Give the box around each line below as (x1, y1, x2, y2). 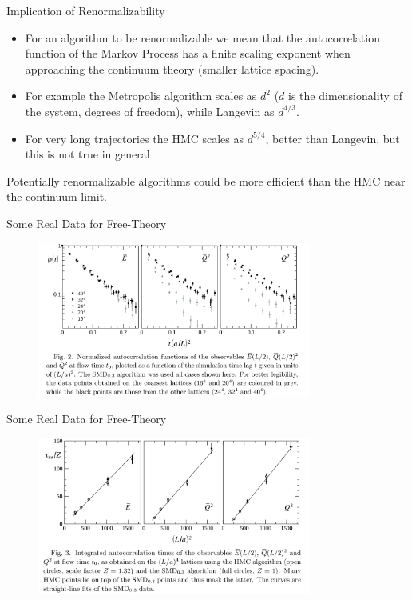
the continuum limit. (6, 188, 108, 205)
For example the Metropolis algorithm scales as (25, 87, 257, 104)
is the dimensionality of (288, 87, 402, 104)
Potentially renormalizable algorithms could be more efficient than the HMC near (6, 172, 406, 189)
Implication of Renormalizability (6, 2, 165, 18)
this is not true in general (25, 146, 150, 162)
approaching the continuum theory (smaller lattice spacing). (25, 60, 319, 77)
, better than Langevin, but (265, 130, 400, 146)
